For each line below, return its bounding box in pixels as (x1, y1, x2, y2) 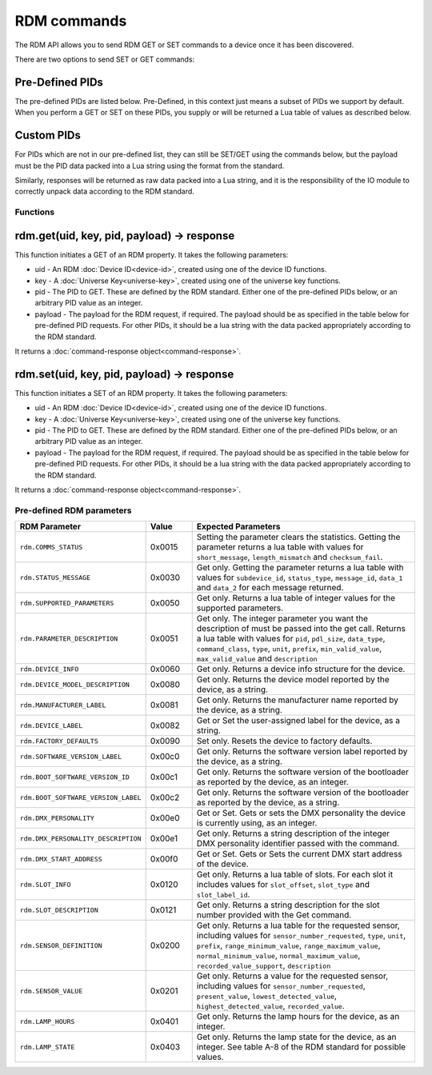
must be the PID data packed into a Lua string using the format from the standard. (14, 161, 285, 170)
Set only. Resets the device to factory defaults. (196, 736, 373, 747)
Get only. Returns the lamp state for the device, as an (196, 1032, 397, 1043)
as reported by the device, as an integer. (196, 777, 350, 788)
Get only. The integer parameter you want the (196, 613, 368, 624)
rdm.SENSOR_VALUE (19, 986, 83, 995)
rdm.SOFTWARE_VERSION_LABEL (19, 752, 122, 761)
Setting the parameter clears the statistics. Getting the (196, 532, 401, 543)
